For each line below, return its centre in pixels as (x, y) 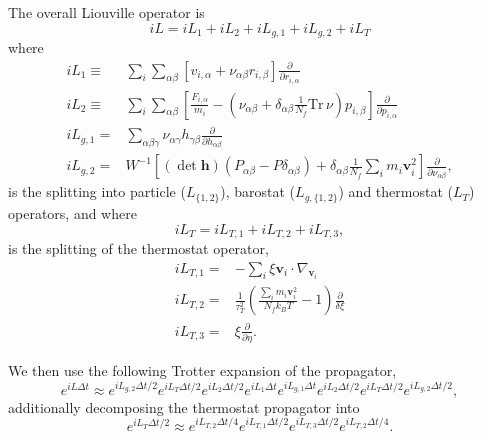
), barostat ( (258, 191)
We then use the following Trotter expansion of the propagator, (202, 370)
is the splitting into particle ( (97, 191)
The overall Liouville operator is (106, 12)
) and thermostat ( (395, 191)
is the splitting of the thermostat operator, (138, 247)
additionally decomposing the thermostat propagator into (184, 406)
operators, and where (72, 212)
